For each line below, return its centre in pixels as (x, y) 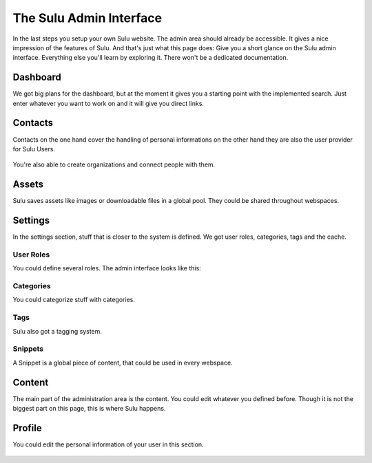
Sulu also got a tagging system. (58, 331)
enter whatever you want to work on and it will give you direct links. (108, 103)
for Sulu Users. (34, 149)
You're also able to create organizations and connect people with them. (114, 164)
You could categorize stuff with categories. (74, 300)
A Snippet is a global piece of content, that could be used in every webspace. (123, 363)
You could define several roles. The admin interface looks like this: (107, 268)
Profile (27, 428)
